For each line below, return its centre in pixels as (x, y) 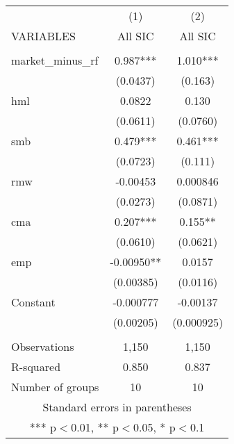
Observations (43, 346)
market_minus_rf (55, 60)
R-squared (36, 367)
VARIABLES (43, 36)
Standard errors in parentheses (117, 407)
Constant (33, 302)
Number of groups (55, 387)
